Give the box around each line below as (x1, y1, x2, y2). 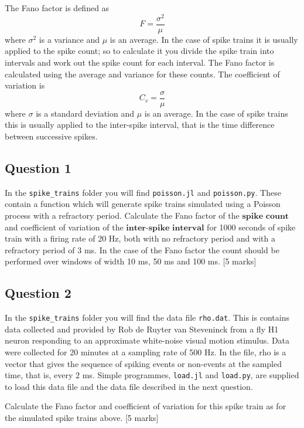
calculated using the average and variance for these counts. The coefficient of (5, 67, 280, 80)
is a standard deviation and (36, 107, 134, 119)
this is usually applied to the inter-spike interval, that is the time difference (5, 118, 275, 131)
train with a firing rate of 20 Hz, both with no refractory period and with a (5, 232, 275, 244)
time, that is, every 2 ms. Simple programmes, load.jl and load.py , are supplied (5, 369, 299, 381)
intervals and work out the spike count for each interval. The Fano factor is (5, 56, 275, 68)
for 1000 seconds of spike (207, 220, 296, 233)
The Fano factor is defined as (5, 2, 110, 13)
